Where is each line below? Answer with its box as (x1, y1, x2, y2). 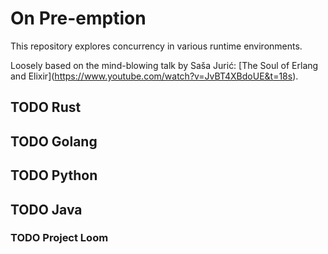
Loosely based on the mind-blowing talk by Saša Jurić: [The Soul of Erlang (10, 59, 319, 71)
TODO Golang (10, 133, 98, 150)
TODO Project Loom (10, 231, 109, 245)
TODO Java (10, 201, 83, 218)
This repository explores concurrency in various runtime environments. (10, 40, 303, 52)
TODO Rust (10, 99, 82, 116)
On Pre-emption (10, 7, 147, 30)
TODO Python (10, 167, 98, 184)
